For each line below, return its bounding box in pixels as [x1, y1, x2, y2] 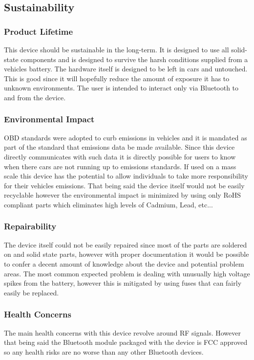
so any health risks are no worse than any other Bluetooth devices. [4, 346, 204, 357]
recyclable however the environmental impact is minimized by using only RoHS [4, 190, 241, 200]
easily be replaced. [4, 287, 59, 297]
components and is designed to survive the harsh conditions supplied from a [21, 54, 248, 64]
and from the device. [4, 92, 66, 102]
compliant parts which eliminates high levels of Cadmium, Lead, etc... [4, 199, 213, 209]
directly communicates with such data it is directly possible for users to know [4, 151, 236, 161]
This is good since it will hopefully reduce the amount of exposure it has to [4, 73, 230, 83]
